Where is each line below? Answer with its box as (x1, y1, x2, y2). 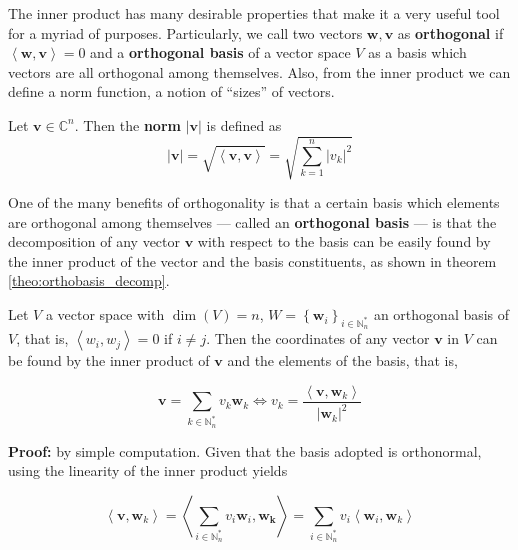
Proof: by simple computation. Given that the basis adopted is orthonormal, (8, 440, 482, 461)
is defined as (206, 114, 282, 135)
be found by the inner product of (8, 350, 210, 371)
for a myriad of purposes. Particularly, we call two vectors (8, 22, 363, 43)
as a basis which (368, 42, 467, 63)
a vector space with (45, 304, 165, 325)
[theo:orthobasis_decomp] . (8, 270, 170, 291)
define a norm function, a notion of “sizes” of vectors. (8, 81, 335, 102)
